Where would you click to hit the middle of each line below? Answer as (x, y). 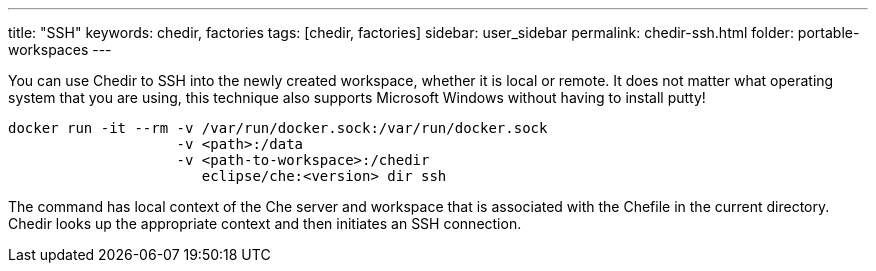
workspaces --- (60, 49)
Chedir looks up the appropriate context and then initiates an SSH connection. (265, 223)
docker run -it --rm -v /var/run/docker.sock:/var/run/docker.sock (278, 128)
